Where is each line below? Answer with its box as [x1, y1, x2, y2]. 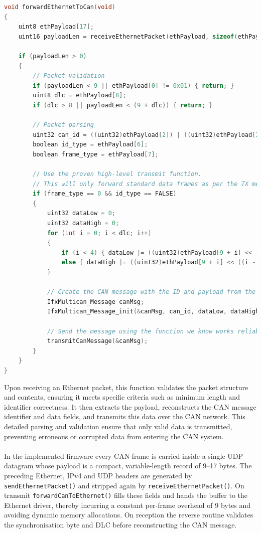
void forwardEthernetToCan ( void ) [4, 4, 115, 11]
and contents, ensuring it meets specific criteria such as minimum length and [4, 392, 240, 402]
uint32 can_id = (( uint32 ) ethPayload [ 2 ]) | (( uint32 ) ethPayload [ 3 [33, 131, 259, 138]
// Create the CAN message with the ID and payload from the [47, 288, 256, 296]
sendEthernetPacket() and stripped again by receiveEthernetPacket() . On [4, 480, 244, 490]
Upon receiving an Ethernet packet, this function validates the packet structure [4, 382, 248, 392]
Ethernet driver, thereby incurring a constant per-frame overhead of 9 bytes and [4, 499, 251, 510]
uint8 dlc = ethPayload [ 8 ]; [33, 92, 126, 99]
